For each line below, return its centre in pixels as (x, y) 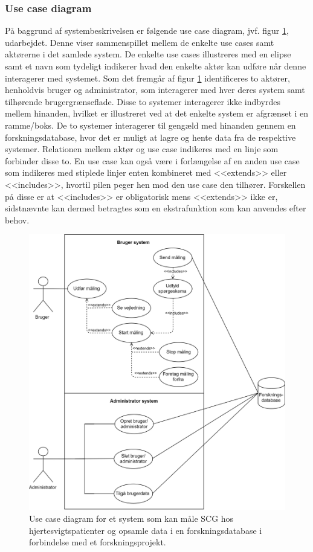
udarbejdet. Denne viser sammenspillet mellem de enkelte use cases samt (140, 42)
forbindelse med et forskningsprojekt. (98, 542)
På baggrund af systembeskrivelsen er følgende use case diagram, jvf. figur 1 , (147, 30)
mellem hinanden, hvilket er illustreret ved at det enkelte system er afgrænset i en (157, 113)
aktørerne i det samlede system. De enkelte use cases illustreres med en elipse (148, 54)
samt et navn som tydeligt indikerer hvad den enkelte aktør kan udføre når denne (156, 66)
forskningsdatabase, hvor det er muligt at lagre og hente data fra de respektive (150, 137)
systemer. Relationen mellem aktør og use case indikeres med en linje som (142, 149)
